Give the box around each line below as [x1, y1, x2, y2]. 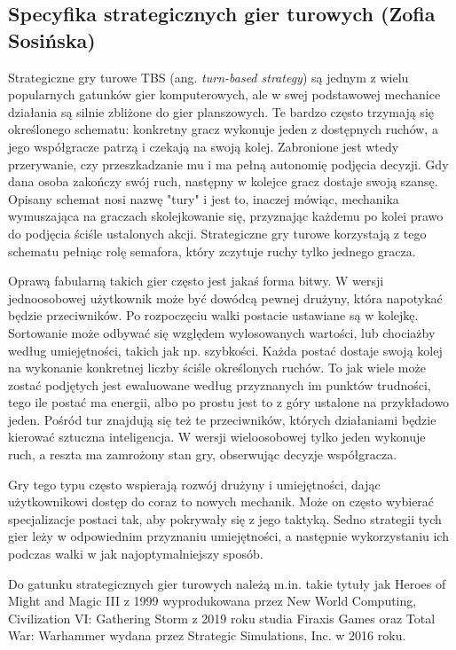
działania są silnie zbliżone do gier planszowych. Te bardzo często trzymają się [8, 102, 434, 121]
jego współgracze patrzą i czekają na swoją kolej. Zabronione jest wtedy [8, 137, 399, 155]
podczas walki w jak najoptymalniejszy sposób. [8, 544, 263, 563]
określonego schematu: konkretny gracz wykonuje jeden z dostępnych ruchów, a [8, 120, 438, 138]
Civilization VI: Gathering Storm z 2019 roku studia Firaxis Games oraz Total [8, 608, 436, 627]
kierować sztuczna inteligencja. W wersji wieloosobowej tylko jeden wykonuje [8, 427, 426, 446]
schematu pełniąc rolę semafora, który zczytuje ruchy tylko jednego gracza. [8, 241, 416, 260]
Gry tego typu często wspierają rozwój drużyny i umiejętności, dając [8, 474, 381, 493]
